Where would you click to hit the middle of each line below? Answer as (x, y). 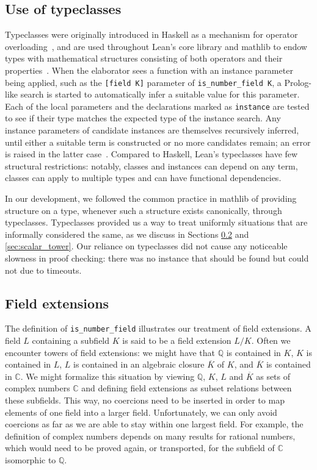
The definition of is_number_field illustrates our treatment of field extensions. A (158, 328)
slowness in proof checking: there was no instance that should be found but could (157, 258)
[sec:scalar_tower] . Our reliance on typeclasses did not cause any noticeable (146, 246)
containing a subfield (71, 340)
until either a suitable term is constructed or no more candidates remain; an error (158, 142)
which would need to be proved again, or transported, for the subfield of (140, 448)
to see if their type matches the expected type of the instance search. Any (143, 118)
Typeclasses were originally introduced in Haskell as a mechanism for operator (151, 34)
